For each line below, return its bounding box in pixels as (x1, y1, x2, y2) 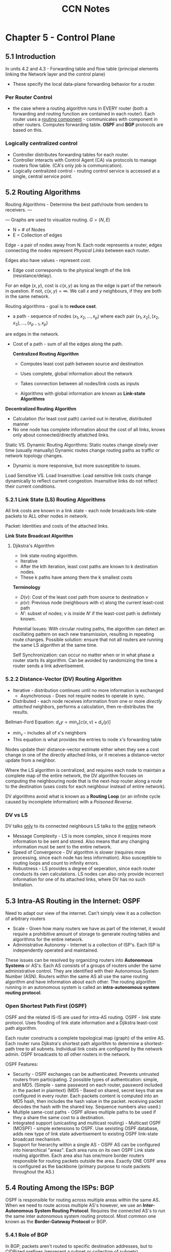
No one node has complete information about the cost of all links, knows (12, 427, 165, 432)
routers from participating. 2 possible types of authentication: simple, (12, 1076, 159, 1082)
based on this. (12, 127, 43, 133)
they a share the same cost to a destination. (12, 1114, 105, 1120)
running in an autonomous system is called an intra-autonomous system (5, 984, 160, 990)
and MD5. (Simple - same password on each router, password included (12, 1081, 163, 1088)
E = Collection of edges (12, 232, 62, 238)
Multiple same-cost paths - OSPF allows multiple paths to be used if (12, 1109, 156, 1115)
